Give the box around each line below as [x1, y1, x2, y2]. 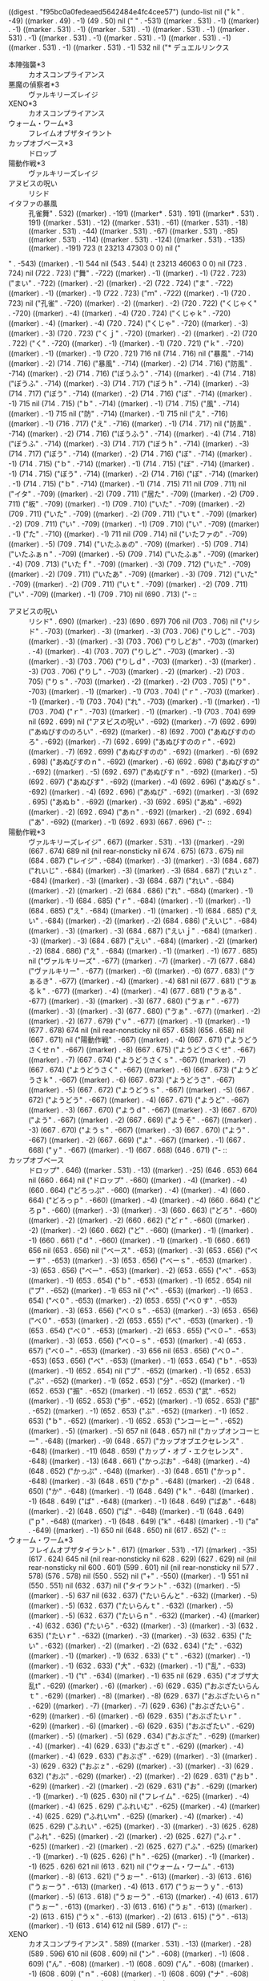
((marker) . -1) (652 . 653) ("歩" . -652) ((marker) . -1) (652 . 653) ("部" [28, 1396, 260, 1405]
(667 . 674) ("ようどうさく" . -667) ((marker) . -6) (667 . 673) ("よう [28, 1065, 251, 1074]
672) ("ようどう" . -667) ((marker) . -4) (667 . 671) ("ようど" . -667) [28, 1095, 250, 1104]
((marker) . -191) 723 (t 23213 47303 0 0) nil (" [28, 243, 181, 253]
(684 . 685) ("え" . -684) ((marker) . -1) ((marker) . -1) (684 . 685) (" [28, 906, 251, 915]
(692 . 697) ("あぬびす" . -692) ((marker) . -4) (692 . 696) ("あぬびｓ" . [28, 777, 260, 787]
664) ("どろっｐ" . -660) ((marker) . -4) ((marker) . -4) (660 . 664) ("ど [28, 1195, 261, 1205]
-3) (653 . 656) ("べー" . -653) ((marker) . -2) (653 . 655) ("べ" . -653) [28, 1266, 257, 1275]
